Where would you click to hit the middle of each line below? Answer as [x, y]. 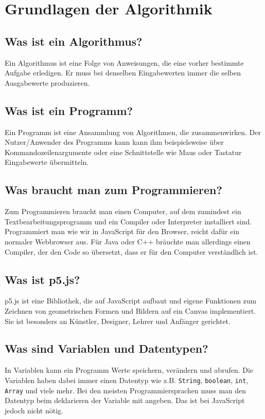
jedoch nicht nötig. [34, 410]
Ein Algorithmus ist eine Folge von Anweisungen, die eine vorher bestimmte [124, 62]
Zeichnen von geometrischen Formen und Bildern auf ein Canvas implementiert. [130, 310]
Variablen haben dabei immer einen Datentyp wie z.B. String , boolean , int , [127, 380]
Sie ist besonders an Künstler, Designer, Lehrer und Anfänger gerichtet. [118, 321]
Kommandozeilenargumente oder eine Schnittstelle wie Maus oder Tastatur [123, 152]
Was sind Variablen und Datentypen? [107, 348]
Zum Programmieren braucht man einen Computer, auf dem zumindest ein [123, 211]
